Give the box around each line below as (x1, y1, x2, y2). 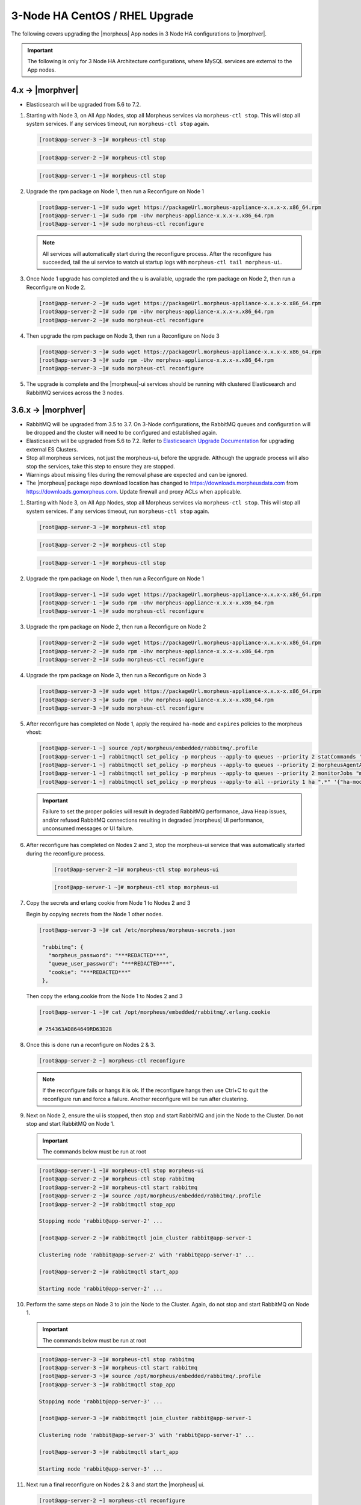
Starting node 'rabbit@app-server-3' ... (39, 1465, 163, 1472)
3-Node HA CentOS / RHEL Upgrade (11, 9, 194, 22)
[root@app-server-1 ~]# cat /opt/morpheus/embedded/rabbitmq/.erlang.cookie (39, 1009, 271, 1016)
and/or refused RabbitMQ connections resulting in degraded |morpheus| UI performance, (42, 816, 264, 824)
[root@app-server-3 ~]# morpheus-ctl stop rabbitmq (39, 1356, 195, 1363)
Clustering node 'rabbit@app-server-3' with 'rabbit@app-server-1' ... (39, 1432, 255, 1439)
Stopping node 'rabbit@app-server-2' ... (39, 1218, 163, 1224)
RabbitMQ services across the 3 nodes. (26, 389, 125, 396)
